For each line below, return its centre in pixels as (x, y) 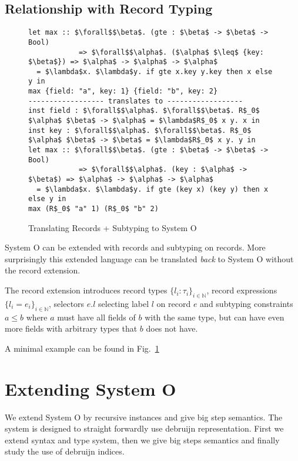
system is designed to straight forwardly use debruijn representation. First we (144, 428)
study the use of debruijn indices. (65, 451)
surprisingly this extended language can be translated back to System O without (149, 258)
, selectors (67, 303)
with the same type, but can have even (215, 317)
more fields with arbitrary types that (71, 328)
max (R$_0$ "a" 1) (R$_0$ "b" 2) (93, 209)
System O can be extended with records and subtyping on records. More (135, 247)
